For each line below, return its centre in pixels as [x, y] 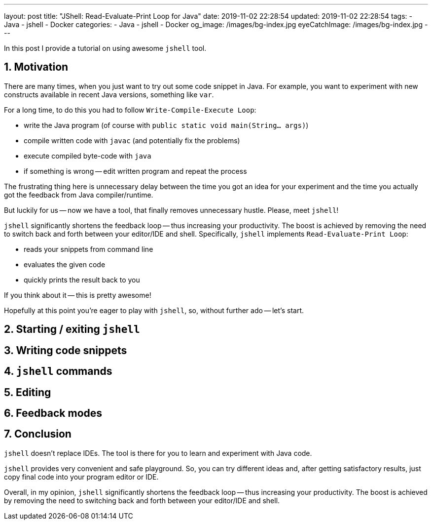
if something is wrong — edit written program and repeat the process [135, 171]
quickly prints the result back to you [82, 280]
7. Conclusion [38, 434]
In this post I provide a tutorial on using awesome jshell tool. [105, 48]
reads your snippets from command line [89, 249]
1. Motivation [36, 67]
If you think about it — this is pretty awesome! [78, 295]
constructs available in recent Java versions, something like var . [109, 94]
